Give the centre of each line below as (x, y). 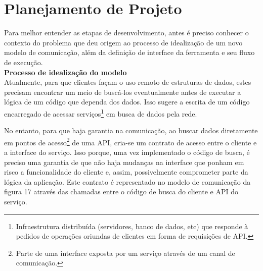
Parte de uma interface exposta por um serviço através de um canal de (125, 253)
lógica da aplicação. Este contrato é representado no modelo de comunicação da (127, 181)
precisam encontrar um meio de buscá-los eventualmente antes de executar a (123, 92)
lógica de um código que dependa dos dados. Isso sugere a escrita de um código (127, 102)
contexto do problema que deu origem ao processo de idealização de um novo (123, 42)
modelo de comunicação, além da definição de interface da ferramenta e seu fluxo (129, 52)
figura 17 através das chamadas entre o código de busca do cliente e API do (121, 192)
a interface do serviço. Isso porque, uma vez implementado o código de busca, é (127, 152)
